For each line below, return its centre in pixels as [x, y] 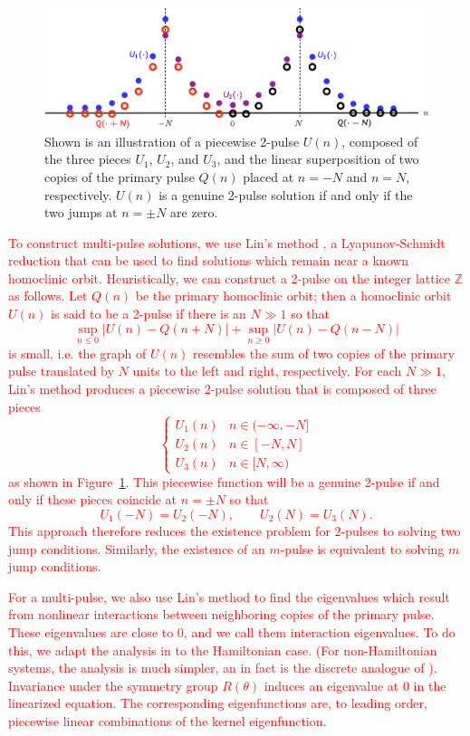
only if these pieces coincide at [93, 499]
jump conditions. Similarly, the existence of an [137, 548]
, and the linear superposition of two [318, 159]
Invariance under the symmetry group [113, 685]
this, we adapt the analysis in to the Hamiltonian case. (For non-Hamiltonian [223, 650]
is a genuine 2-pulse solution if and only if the [286, 194]
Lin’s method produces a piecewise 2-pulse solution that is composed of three [222, 389]
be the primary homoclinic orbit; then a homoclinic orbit [293, 296]
